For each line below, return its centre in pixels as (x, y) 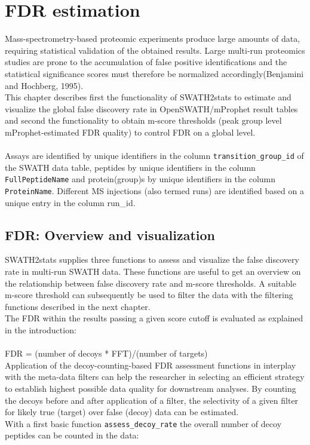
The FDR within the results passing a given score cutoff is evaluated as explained (154, 318)
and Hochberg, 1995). (44, 85)
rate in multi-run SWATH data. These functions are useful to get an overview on (153, 271)
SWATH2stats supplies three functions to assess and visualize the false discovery (152, 260)
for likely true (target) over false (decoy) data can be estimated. (122, 412)
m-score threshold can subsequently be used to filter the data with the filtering (149, 295)
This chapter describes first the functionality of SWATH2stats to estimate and (148, 97)
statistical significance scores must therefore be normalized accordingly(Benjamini (154, 73)
